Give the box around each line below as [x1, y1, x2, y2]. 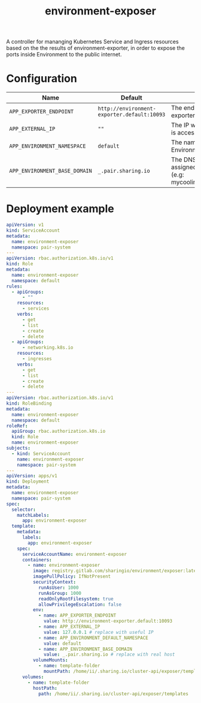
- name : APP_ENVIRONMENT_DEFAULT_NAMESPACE [38, 635, 148, 641]
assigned [171, 163, 197, 172]
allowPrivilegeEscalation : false [38, 602, 121, 608]
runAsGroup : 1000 [38, 590, 82, 596]
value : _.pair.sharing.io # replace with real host [44, 651, 175, 658]
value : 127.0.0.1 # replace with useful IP [44, 629, 154, 635]
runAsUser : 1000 [38, 584, 79, 591]
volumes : [22, 674, 44, 680]
